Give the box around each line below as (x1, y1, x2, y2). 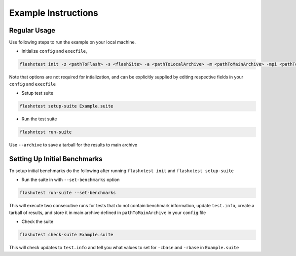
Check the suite (21, 219, 54, 224)
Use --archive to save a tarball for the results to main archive (9, 142, 138, 148)
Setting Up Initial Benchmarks (9, 154, 103, 163)
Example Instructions (9, 7, 99, 18)
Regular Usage (9, 26, 55, 35)
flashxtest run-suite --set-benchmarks (19, 190, 116, 196)
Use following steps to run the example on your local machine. (9, 39, 136, 45)
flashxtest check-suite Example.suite (19, 232, 113, 238)
